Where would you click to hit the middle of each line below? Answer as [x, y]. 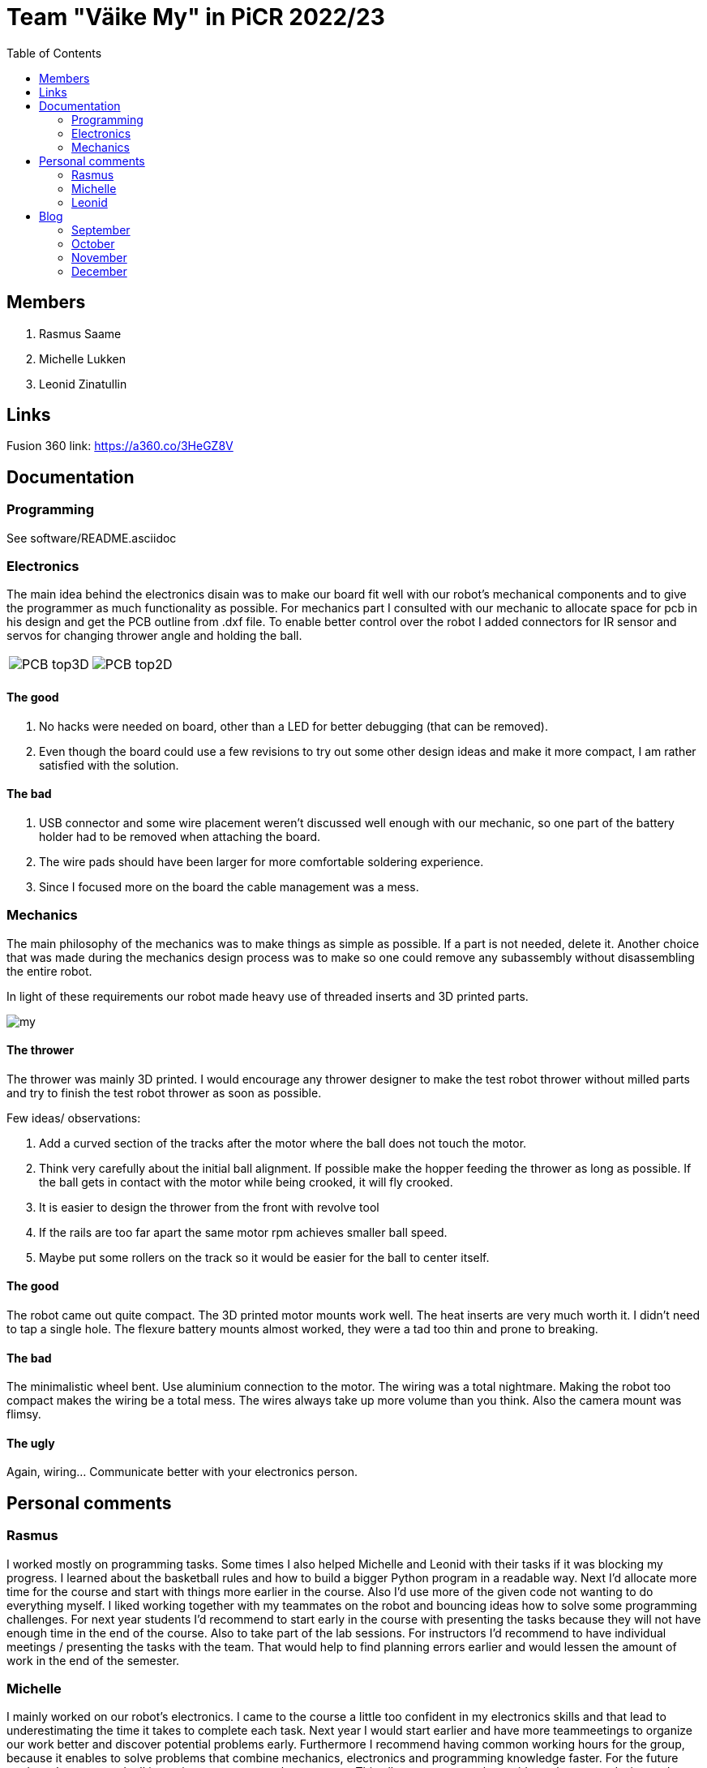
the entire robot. [49, 971]
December [99, 271]
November [99, 257]
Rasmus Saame [80, 333]
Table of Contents [54, 53]
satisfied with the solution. [109, 765]
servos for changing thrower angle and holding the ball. [154, 636]
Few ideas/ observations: [74, 1118]
